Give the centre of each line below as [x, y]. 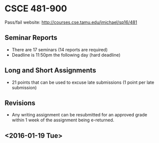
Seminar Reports [31, 38]
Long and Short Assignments [50, 70]
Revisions [20, 103]
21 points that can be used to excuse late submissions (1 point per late [83, 82]
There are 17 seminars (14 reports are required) [60, 49]
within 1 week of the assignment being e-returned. [63, 120]
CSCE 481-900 [36, 9]
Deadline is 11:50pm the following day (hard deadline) [66, 55]
